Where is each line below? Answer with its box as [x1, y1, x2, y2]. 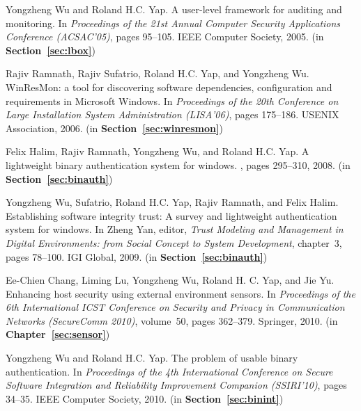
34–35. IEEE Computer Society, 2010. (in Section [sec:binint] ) [6, 391, 284, 405]
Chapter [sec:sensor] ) [6, 327, 110, 341]
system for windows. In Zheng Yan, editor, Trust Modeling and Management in [6, 222, 344, 236]
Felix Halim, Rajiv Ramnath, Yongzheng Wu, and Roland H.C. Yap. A [6, 144, 309, 159]
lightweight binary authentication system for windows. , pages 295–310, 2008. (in [6, 157, 351, 172]
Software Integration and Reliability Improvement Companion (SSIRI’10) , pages [6, 378, 347, 392]
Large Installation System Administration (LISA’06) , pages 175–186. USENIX [6, 107, 339, 122]
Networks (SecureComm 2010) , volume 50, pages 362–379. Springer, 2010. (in [6, 313, 338, 328]
